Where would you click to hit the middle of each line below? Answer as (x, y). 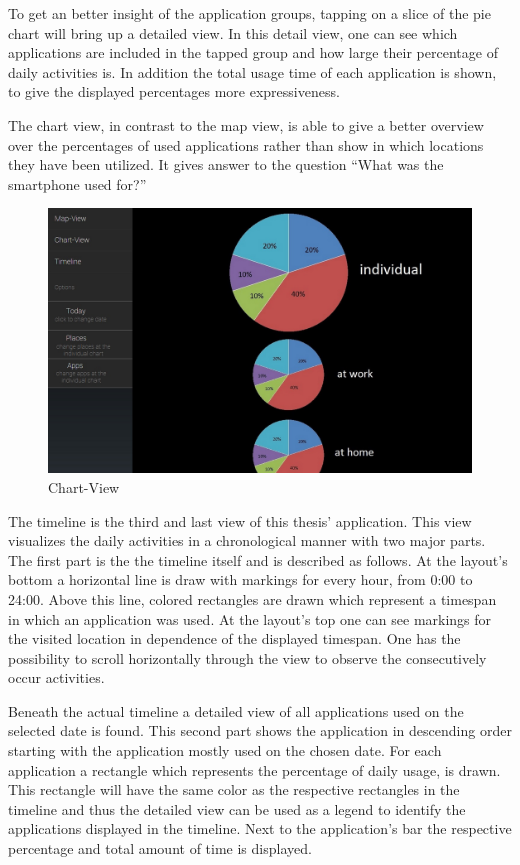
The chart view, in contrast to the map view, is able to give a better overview (246, 124)
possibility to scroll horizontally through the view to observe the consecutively (247, 657)
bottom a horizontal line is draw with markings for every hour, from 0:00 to (240, 579)
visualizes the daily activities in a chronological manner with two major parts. (247, 540)
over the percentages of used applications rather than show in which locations (246, 144)
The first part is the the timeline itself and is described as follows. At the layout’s (258, 559)
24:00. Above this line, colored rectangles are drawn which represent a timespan (252, 598)
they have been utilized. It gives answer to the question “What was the (226, 164)
